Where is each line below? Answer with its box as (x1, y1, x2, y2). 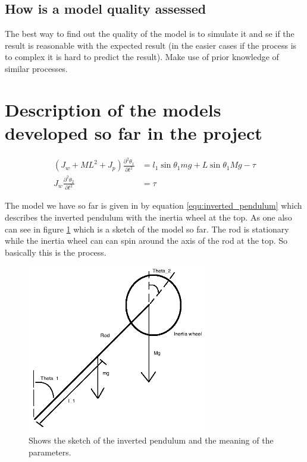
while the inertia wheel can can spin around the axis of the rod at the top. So (5, 234, 288, 247)
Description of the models (5, 97, 221, 121)
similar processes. (5, 62, 68, 74)
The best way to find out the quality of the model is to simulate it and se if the (5, 27, 295, 40)
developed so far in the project (5, 120, 262, 144)
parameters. (29, 445, 71, 458)
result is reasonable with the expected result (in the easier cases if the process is (5, 39, 297, 51)
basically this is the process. (5, 246, 106, 258)
